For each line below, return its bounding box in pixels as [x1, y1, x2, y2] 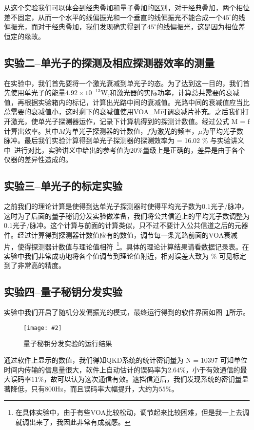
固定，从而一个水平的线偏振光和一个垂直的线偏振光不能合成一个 [17, 12, 222, 22]
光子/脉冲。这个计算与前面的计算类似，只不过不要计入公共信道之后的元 [12, 220, 241, 230]
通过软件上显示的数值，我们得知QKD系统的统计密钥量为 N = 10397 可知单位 [4, 354, 248, 365]
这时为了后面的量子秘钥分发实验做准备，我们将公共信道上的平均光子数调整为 [4, 210, 250, 221]
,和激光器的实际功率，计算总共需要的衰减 [108, 87, 239, 98]
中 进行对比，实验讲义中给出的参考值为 [4, 144, 130, 155]
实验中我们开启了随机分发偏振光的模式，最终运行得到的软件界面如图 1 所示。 [4, 307, 250, 317]
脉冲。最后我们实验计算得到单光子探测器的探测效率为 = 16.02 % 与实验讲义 [4, 135, 245, 145]
